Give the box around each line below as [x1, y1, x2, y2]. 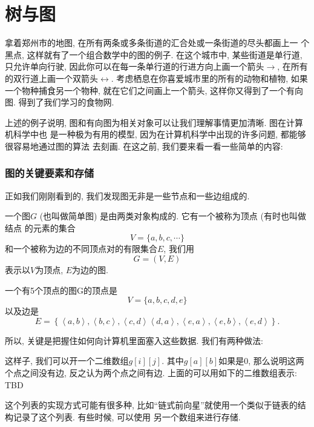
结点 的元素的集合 [5, 221, 76, 234]
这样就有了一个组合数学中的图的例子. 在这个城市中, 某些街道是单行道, [27, 48, 303, 61]
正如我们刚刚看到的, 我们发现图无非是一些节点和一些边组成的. [5, 189, 250, 202]
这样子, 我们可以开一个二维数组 [5, 354, 129, 367]
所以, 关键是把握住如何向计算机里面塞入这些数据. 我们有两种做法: [5, 334, 263, 346]
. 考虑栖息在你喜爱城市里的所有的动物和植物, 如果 [111, 71, 308, 84]
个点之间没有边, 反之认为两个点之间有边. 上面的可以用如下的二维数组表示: [5, 366, 297, 379]
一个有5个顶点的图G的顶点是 [5, 283, 117, 296]
